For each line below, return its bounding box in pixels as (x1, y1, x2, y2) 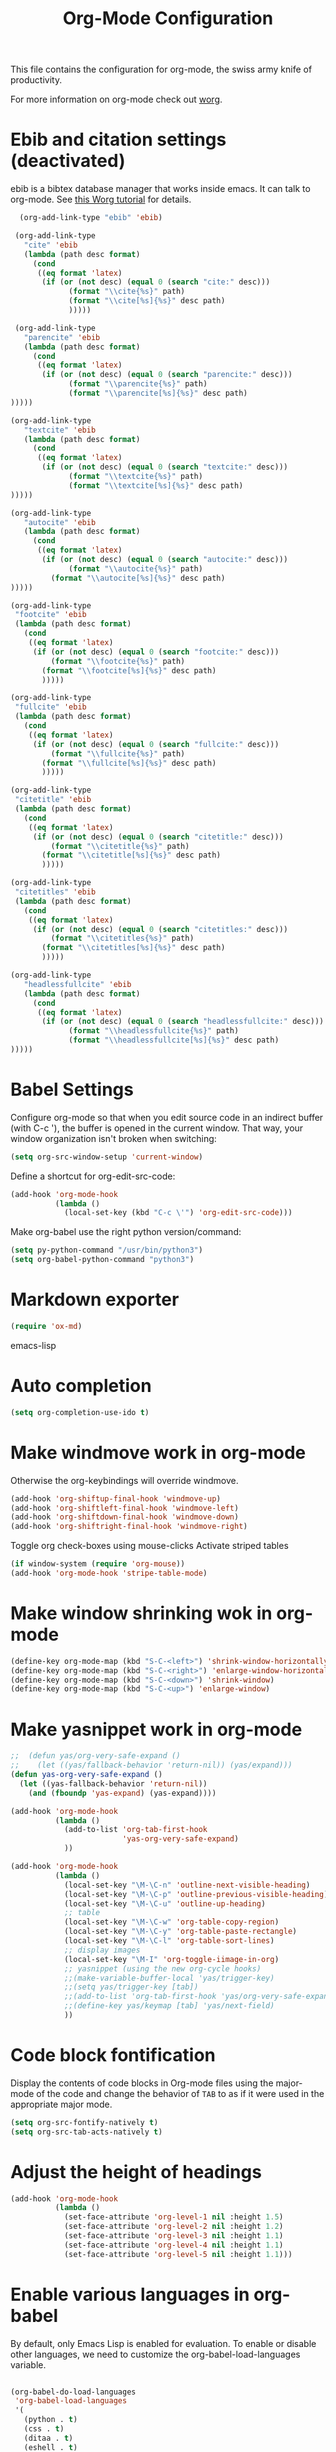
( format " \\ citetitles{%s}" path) (50, 933, 195, 944)
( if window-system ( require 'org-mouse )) (10, 1559, 186, 1569)
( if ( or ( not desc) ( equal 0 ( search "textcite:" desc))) (41, 462, 288, 472)
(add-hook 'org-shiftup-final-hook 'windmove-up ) (10, 1493, 222, 1504)
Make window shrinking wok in (10, 1602, 273, 1625)
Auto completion (10, 1375, 152, 1397)
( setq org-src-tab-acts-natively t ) (10, 2127, 163, 2137)
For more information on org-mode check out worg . (10, 93, 223, 106)
